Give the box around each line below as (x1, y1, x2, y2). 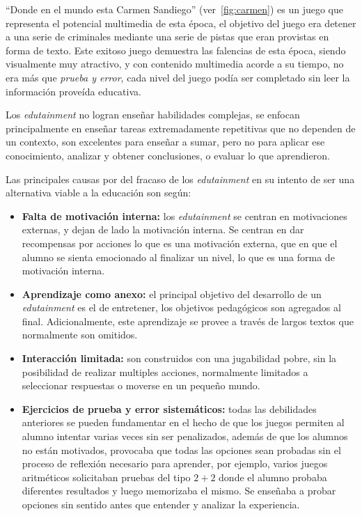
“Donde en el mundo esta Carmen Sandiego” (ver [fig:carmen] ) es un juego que (6, 2, 344, 16)
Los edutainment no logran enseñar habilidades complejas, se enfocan (6, 107, 300, 122)
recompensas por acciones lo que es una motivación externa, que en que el (22, 235, 338, 250)
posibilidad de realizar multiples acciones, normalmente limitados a (22, 364, 308, 379)
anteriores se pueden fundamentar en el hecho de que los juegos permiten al (22, 415, 345, 430)
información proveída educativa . (6, 84, 141, 98)
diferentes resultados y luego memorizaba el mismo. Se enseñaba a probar (22, 483, 336, 498)
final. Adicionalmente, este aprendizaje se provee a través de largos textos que (22, 313, 354, 328)
